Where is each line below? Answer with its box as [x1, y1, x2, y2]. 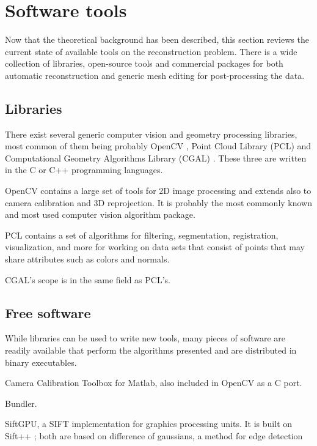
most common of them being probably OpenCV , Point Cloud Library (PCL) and [5, 139, 312, 152]
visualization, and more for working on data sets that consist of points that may [5, 240, 305, 253]
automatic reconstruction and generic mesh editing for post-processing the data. [5, 69, 305, 81]
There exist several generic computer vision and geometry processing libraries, [5, 127, 297, 140]
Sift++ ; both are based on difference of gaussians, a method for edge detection [5, 429, 303, 442]
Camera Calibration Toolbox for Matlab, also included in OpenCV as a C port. [5, 376, 302, 389]
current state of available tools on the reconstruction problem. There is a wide [5, 45, 297, 58]
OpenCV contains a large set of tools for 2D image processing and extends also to [5, 184, 312, 197]
